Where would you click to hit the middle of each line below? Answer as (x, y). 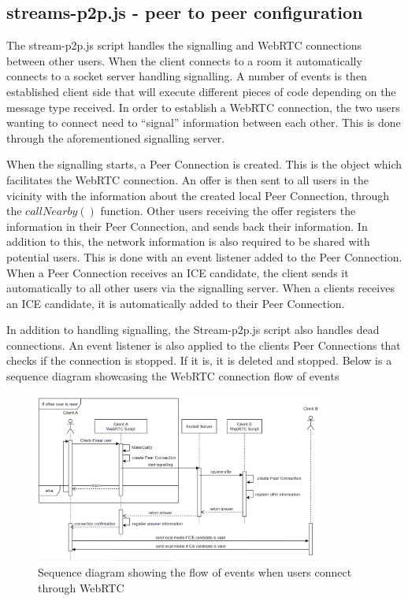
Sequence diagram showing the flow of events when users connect (195, 572)
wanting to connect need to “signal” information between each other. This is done (204, 122)
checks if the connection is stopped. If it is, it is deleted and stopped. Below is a (199, 360)
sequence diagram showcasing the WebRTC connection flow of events (173, 376)
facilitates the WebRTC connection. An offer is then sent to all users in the (187, 179)
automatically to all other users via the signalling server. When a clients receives (200, 288)
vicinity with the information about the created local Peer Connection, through (198, 195)
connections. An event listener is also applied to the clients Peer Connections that (204, 345)
